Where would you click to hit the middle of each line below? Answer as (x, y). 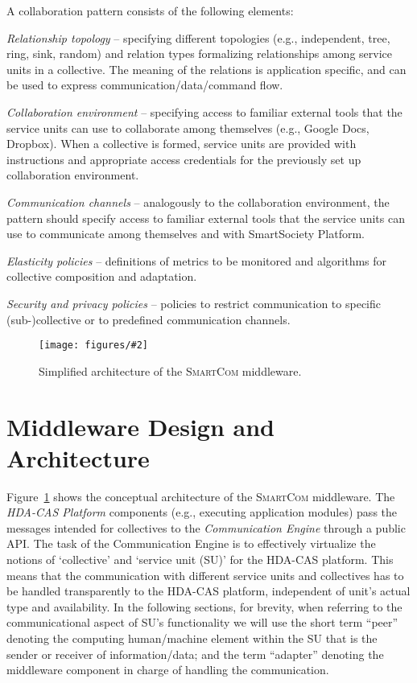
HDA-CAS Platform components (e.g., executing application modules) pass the (202, 512)
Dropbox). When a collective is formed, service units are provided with (182, 144)
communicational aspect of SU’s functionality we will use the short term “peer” (202, 622)
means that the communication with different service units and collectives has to (205, 575)
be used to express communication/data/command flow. (145, 85)
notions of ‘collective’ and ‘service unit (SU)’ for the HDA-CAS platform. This (200, 560)
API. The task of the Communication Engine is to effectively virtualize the (191, 543)
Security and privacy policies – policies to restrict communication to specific (194, 303)
